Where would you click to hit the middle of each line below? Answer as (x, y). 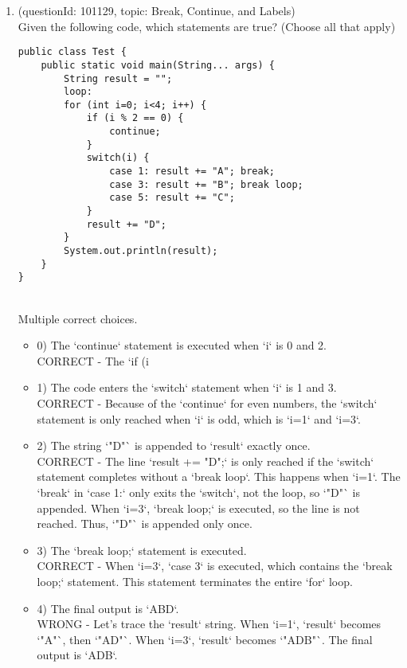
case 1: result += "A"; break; (192, 172)
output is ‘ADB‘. (77, 655)
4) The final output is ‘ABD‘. (108, 608)
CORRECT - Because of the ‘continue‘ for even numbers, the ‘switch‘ (207, 402)
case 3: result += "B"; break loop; (206, 184)
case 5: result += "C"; (172, 198)
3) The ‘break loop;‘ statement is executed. (142, 550)
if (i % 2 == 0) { (135, 118)
